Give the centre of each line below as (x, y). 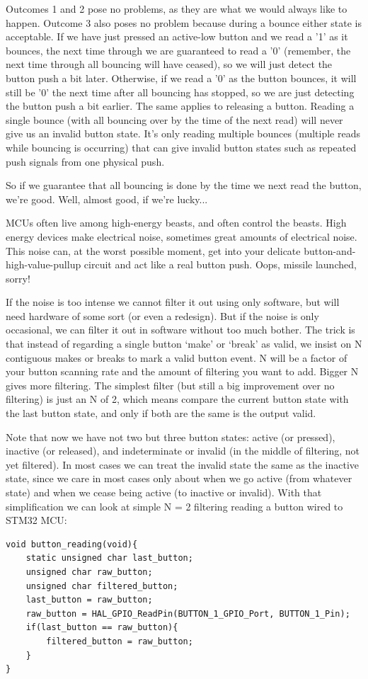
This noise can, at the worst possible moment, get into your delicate (153, 250)
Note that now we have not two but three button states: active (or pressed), (171, 436)
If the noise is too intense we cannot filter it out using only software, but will (173, 302)
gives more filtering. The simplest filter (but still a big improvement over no (170, 385)
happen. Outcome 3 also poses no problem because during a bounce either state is (184, 22)
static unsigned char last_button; (109, 558)
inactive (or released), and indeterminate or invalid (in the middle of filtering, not (183, 451)
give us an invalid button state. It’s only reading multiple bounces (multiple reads (183, 133)
